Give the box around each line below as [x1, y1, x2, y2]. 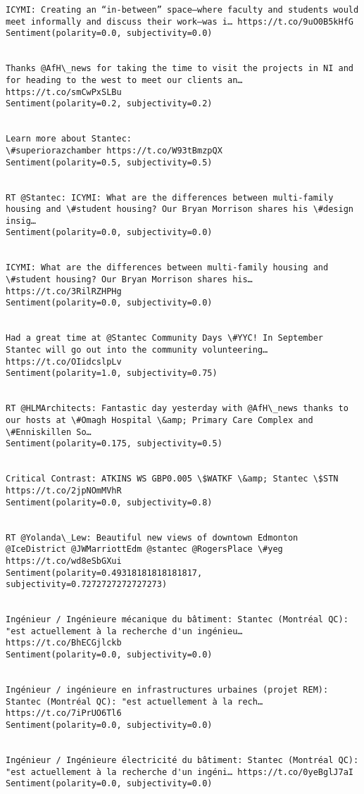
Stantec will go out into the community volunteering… [6, 345, 268, 355]
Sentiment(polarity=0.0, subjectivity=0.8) [6, 497, 213, 508]
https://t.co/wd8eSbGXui [6, 555, 122, 566]
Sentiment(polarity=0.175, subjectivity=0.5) [6, 439, 222, 449]
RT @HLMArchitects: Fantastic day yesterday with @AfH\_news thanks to [6, 403, 349, 414]
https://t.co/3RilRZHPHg [6, 286, 122, 296]
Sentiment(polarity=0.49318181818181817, [6, 567, 203, 578]
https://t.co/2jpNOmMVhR [6, 485, 122, 496]
